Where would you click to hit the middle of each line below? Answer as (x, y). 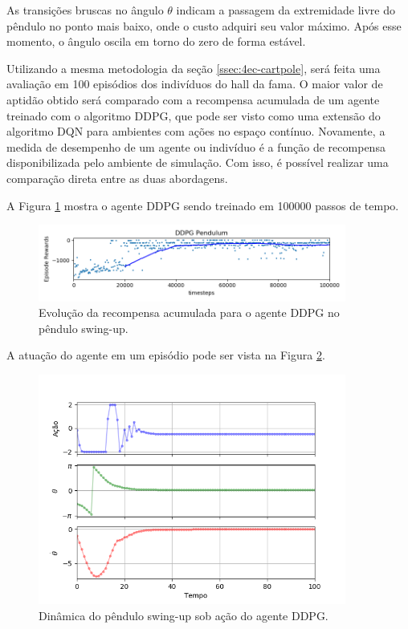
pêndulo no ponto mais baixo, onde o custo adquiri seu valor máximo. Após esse (204, 25)
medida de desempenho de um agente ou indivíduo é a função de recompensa (196, 146)
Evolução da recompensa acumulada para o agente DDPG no (189, 312)
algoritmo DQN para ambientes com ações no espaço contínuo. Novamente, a (196, 131)
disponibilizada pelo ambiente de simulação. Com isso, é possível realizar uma (198, 162)
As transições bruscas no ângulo (85, 10)
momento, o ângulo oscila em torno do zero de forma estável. (156, 41)
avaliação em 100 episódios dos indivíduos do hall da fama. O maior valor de (195, 84)
